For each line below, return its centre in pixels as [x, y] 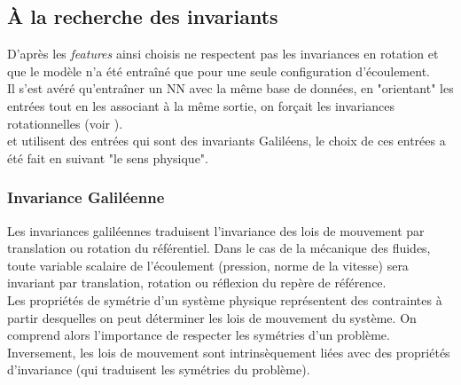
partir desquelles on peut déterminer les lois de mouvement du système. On [212, 317]
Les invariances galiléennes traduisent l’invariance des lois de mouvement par [216, 230]
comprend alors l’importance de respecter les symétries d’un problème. [199, 335]
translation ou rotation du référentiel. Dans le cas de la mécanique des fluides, [219, 248]
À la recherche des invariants [143, 16]
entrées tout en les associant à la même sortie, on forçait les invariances [201, 105]
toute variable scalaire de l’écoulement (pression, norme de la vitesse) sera [208, 265]
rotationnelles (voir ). [65, 123]
